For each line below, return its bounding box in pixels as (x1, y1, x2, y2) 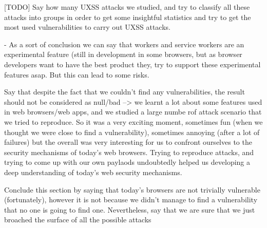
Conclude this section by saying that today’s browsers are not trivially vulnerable (4, 184, 260, 195)
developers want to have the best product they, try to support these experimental (4, 59, 261, 69)
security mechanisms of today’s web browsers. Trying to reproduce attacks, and (4, 146, 254, 157)
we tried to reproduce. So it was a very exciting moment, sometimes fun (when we (4, 116, 263, 127)
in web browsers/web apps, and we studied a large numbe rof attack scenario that (4, 106, 262, 117)
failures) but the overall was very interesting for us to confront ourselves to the (4, 137, 252, 147)
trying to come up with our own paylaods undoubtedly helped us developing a (4, 157, 251, 167)
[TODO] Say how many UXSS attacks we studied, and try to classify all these (4, 2, 250, 12)
